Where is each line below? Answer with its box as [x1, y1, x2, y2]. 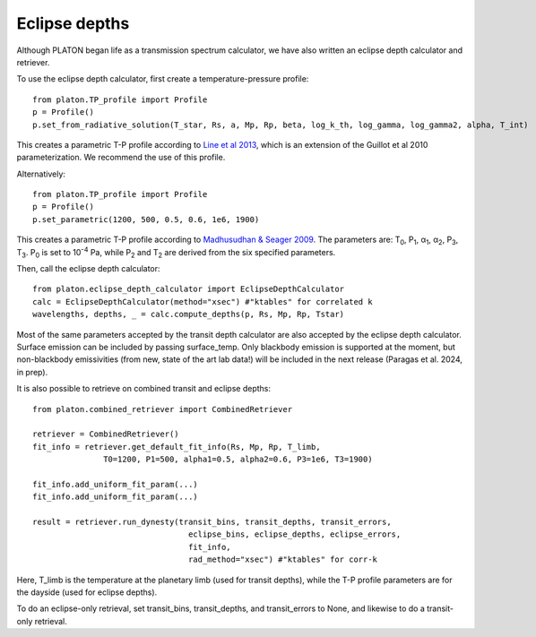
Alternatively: [16, 168, 66, 179]
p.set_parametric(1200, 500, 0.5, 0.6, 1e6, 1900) [32, 214, 260, 224]
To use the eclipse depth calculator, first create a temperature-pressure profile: [16, 73, 309, 84]
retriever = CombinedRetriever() [32, 429, 179, 439]
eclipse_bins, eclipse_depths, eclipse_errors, [188, 529, 402, 539]
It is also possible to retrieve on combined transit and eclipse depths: [16, 383, 271, 394]
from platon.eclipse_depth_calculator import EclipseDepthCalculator [32, 284, 345, 295]
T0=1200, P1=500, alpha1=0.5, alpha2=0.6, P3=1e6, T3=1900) [103, 454, 373, 465]
